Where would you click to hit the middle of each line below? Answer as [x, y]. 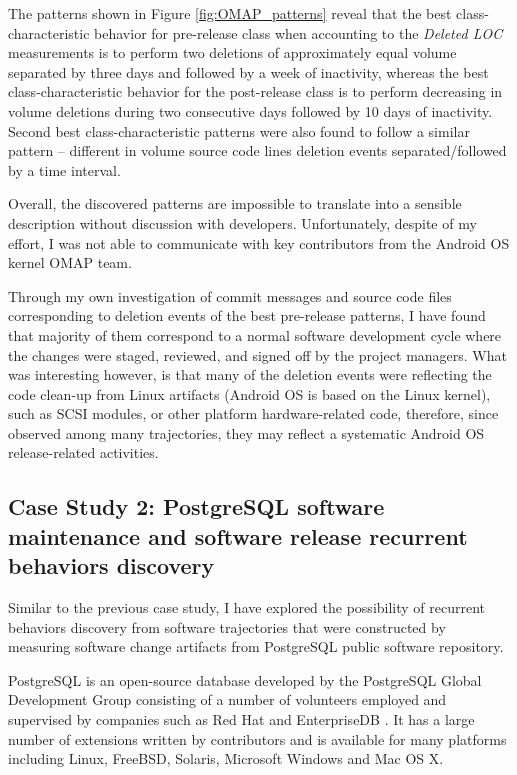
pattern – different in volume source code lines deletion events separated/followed [257, 150]
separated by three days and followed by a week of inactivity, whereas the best [248, 71]
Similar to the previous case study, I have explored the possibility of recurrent [247, 607]
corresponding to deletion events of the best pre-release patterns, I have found [247, 315]
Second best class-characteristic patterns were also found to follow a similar [239, 130]
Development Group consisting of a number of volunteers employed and [227, 699]
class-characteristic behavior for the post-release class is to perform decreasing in [255, 91]
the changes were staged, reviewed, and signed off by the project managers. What [257, 354]
